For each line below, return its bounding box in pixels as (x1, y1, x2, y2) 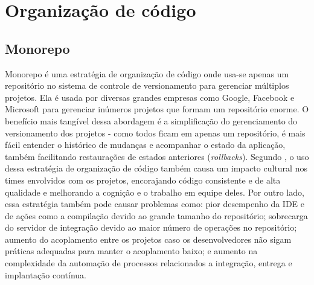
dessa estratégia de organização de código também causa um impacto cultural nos (5, 162, 307, 175)
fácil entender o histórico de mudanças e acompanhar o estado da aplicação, (5, 138, 286, 151)
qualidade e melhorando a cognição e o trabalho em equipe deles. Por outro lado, (5, 185, 304, 198)
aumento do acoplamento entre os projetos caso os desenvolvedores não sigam (5, 232, 292, 245)
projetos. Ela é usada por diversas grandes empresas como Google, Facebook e (5, 91, 295, 103)
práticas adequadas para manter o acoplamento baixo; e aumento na (5, 245, 258, 257)
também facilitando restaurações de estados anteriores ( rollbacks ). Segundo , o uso (5, 150, 309, 162)
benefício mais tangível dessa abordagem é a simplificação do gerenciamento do (5, 114, 298, 127)
